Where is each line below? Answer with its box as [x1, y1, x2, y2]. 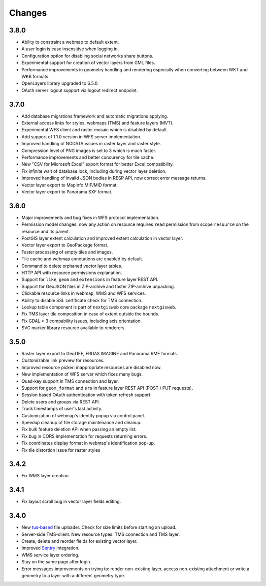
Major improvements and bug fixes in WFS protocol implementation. [21, 215, 160, 220]
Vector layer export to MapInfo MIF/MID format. [21, 182, 118, 188]
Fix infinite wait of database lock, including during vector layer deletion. [21, 168, 167, 174]
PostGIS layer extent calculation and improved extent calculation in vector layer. [21, 235, 183, 241]
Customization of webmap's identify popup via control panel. [21, 412, 145, 418]
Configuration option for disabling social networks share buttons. [21, 53, 154, 59]
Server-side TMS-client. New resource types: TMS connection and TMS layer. [21, 531, 180, 537]
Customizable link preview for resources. [21, 357, 105, 364]
